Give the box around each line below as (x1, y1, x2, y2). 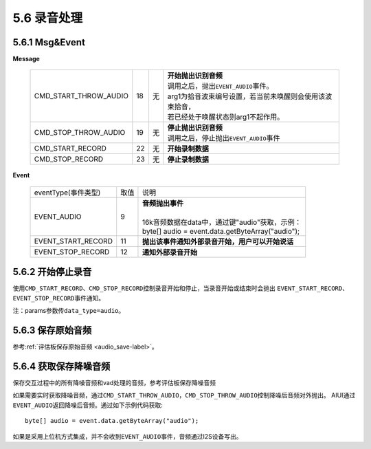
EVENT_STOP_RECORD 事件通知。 (12, 294, 105, 302)
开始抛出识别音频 (167, 71, 223, 80)
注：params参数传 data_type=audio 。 (12, 307, 125, 315)
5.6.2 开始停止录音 (12, 266, 92, 278)
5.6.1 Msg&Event (12, 36, 86, 48)
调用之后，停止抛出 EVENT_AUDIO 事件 (167, 133, 281, 143)
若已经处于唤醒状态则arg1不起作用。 (167, 112, 284, 122)
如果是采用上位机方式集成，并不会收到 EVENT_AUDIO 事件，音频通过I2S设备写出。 (12, 432, 243, 440)
